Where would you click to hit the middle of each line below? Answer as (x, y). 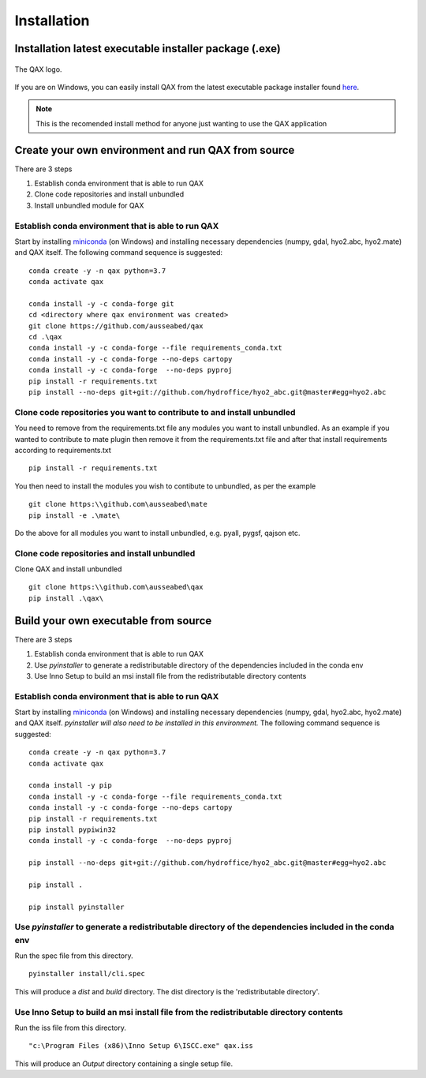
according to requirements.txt (63, 450)
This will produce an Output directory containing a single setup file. (123, 1063)
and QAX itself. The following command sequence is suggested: (119, 253)
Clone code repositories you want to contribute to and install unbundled (155, 412)
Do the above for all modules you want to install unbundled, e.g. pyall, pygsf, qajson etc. (157, 533)
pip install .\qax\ (66, 598)
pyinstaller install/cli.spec (87, 974)
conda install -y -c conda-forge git (102, 303)
